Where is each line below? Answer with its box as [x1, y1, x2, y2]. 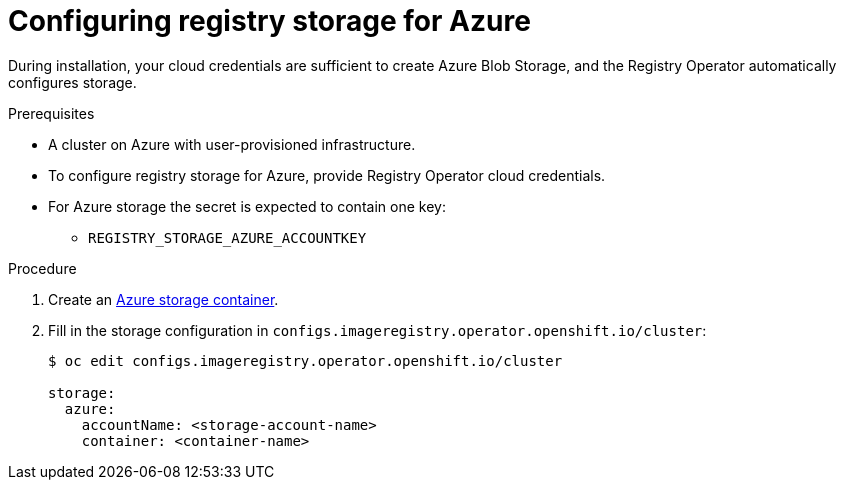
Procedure [8, 259, 77, 277]
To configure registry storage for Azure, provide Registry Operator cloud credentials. [48, 166, 606, 184]
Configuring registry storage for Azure [8, 4, 531, 38]
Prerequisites [8, 104, 95, 122]
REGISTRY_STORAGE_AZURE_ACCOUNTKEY [88, 229, 367, 246]
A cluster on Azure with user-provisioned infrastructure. [48, 135, 416, 153]
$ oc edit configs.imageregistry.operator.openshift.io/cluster [48, 352, 563, 369]
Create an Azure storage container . [48, 290, 279, 308]
